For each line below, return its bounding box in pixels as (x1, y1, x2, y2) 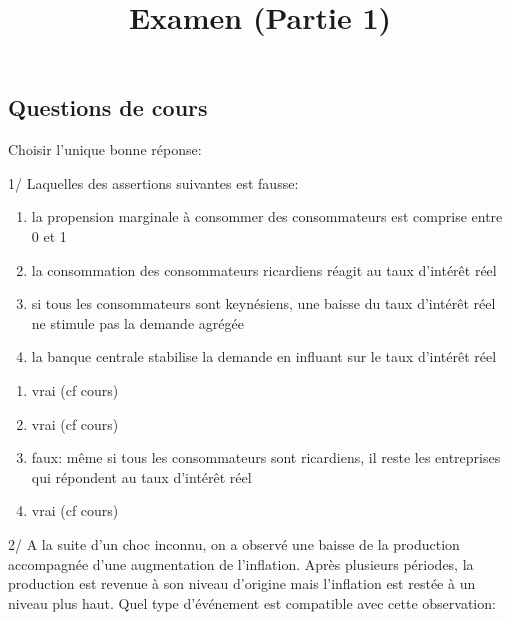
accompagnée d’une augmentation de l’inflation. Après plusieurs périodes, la (8, 553, 474, 574)
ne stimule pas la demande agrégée (31, 312, 244, 333)
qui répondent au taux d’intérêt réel (31, 466, 252, 487)
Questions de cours (8, 92, 208, 123)
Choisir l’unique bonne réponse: (8, 139, 202, 160)
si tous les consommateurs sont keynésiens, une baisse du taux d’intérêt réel (31, 293, 496, 314)
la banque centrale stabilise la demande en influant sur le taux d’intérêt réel (31, 346, 497, 367)
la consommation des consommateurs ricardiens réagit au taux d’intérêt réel (31, 259, 497, 280)
